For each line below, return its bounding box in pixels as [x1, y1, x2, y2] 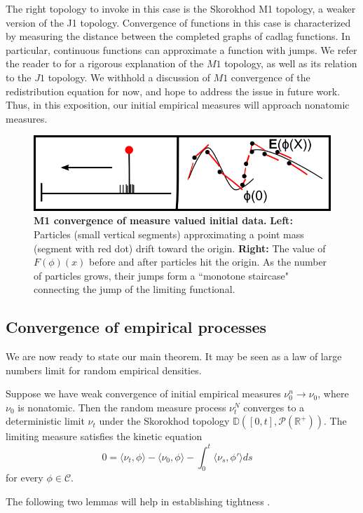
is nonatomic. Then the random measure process [18, 399, 226, 414]
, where [317, 386, 349, 401]
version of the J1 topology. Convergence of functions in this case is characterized [6, 15, 351, 29]
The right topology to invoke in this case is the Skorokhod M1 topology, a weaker [6, 1, 356, 15]
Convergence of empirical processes [6, 316, 267, 338]
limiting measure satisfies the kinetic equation [6, 429, 203, 444]
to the [6, 69, 32, 84]
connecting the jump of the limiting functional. [34, 282, 235, 296]
